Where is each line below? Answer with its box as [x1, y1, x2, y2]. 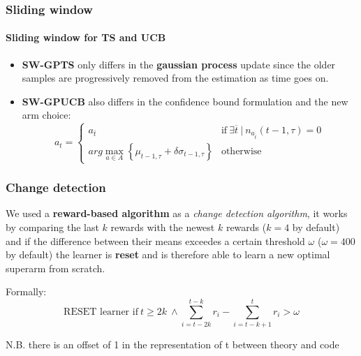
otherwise [221, 146, 262, 156]
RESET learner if [64, 306, 138, 317]
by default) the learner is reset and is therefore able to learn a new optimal [6, 247, 330, 262]
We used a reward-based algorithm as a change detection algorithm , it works [6, 206, 348, 221]
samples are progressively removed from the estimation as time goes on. [22, 71, 329, 85]
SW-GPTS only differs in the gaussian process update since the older [22, 57, 336, 71]
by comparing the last [6, 220, 99, 235]
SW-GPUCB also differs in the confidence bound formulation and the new [22, 94, 348, 108]
